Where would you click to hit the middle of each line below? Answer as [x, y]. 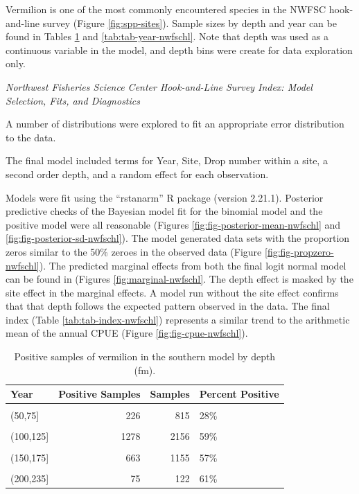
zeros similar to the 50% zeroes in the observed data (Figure [134, 251]
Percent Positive [239, 394]
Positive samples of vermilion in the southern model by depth [145, 356]
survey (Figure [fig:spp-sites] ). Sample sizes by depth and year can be [190, 23]
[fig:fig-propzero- [299, 251]
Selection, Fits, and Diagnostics [73, 100]
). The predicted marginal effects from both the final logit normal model [193, 265]
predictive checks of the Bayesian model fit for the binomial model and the [164, 211]
